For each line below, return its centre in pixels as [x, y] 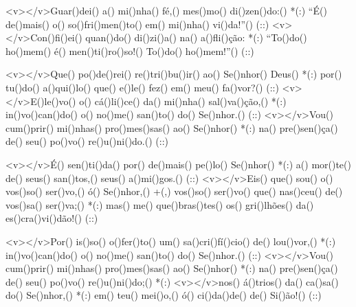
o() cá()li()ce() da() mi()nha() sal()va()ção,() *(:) [183, 101]
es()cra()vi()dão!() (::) [52, 218]
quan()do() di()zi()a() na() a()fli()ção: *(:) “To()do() [196, 37]
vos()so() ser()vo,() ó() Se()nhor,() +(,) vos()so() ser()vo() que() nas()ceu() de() [174, 191]
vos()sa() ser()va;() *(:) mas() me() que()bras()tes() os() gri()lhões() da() [160, 204]
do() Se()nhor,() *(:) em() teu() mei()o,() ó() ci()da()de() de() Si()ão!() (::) [164, 295]
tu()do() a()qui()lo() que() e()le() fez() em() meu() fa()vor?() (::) [142, 87]
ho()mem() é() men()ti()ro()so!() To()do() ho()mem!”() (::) [130, 50]
